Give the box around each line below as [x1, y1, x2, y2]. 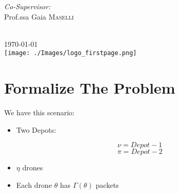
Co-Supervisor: [4, 1, 51, 11]
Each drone [16, 179, 52, 190]
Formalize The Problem [4, 77, 175, 98]
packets [96, 179, 119, 190]
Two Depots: [16, 124, 57, 135]
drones [22, 162, 43, 173]
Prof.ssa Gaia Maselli [4, 11, 74, 22]
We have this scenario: [4, 107, 75, 118]
